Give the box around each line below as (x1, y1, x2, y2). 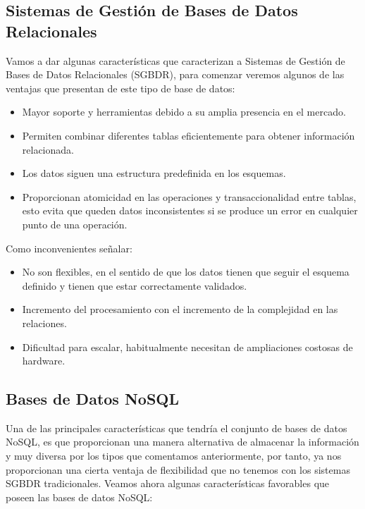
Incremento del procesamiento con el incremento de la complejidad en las (22, 302, 338, 317)
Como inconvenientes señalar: (6, 240, 132, 255)
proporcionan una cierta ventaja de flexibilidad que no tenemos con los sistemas (6, 462, 350, 477)
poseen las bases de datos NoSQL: (6, 489, 153, 504)
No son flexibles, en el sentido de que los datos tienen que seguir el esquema (22, 264, 349, 279)
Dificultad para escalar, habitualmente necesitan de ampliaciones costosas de (22, 339, 353, 354)
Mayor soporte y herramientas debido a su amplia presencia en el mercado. (22, 104, 346, 119)
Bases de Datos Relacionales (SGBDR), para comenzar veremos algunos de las (6, 67, 345, 82)
